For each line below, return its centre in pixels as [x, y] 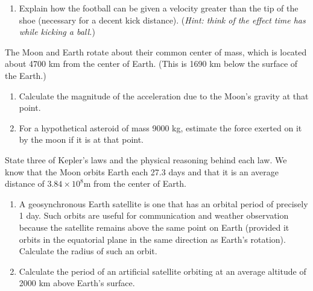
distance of [25, 183]
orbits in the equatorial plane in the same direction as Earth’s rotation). [152, 239]
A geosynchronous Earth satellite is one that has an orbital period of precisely [163, 203]
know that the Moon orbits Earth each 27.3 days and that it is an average [142, 171]
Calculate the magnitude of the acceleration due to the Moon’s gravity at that [164, 95]
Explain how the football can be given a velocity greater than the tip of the [159, 8]
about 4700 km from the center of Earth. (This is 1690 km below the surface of [151, 64]
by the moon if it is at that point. [81, 139]
